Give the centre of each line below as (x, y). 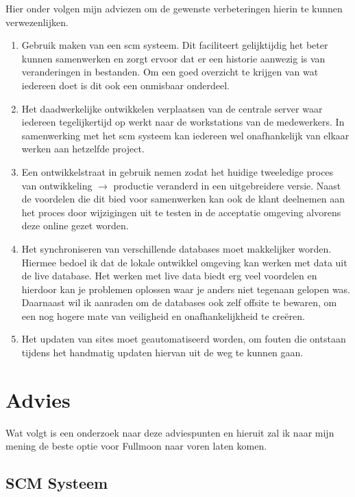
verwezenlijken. (37, 22)
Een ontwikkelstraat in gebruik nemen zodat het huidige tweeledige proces (177, 171)
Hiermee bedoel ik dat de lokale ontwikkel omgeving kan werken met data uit (184, 262)
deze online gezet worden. (75, 226)
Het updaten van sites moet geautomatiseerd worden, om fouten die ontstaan (184, 339)
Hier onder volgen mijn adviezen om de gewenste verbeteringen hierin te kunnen (174, 8)
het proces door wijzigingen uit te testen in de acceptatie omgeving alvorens (181, 212)
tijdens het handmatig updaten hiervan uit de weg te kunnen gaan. (162, 352)
